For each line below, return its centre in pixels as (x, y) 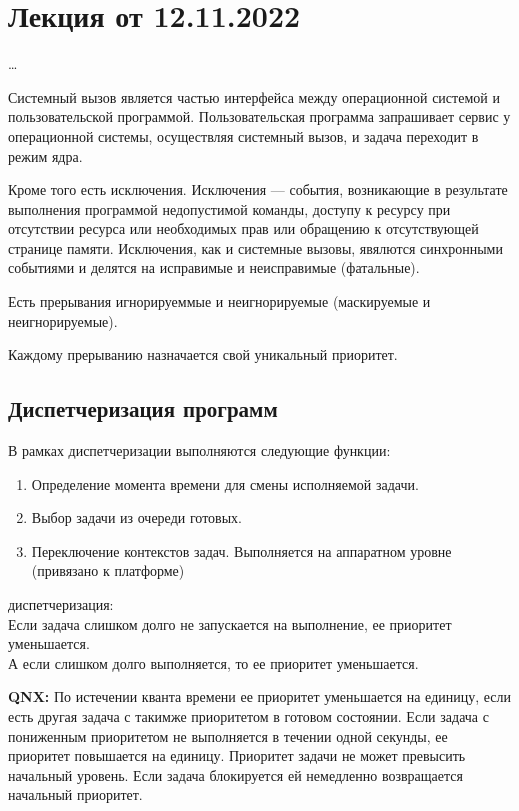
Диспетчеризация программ (143, 408)
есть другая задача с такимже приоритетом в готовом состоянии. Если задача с (248, 715)
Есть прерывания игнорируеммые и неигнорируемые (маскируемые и (219, 301)
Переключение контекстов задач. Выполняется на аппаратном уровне (241, 550)
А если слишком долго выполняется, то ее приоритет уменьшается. (213, 662)
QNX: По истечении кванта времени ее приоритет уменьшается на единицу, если (260, 696)
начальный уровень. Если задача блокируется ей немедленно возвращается (235, 774)
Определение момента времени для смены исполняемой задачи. (225, 483)
